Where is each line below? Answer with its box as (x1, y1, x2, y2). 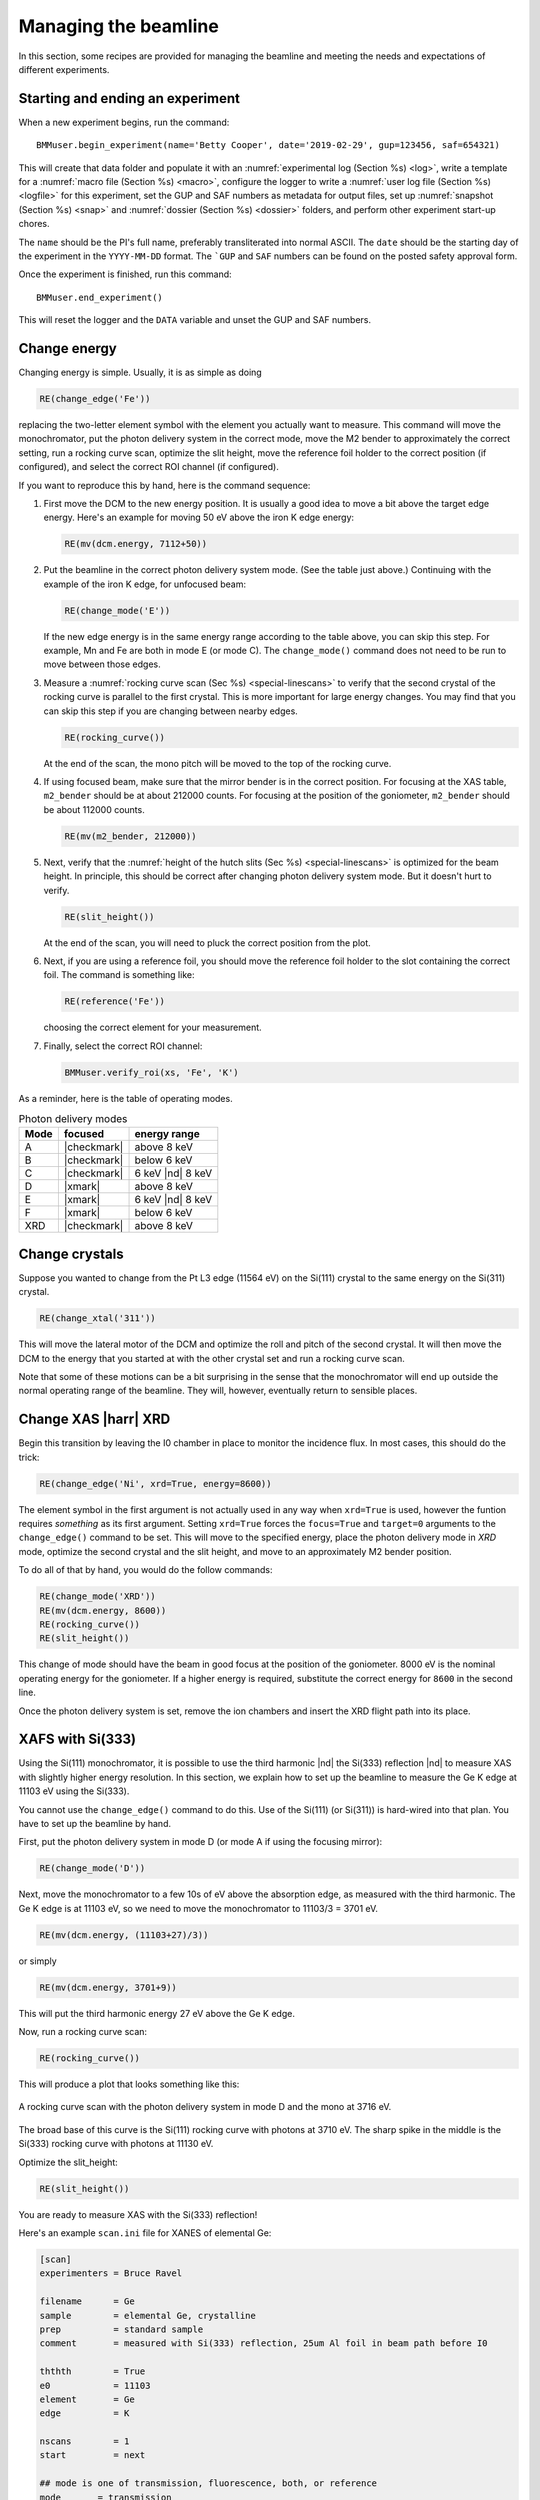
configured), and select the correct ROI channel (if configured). (18, 461, 279, 473)
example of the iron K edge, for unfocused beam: (43, 578, 247, 590)
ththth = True (39, 2366, 146, 2377)
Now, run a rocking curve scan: (18, 2026, 148, 2038)
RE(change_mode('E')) (64, 605, 171, 616)
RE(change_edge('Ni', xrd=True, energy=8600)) (39, 1478, 272, 1489)
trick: (18, 1451, 40, 1463)
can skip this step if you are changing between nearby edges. (43, 705, 299, 717)
